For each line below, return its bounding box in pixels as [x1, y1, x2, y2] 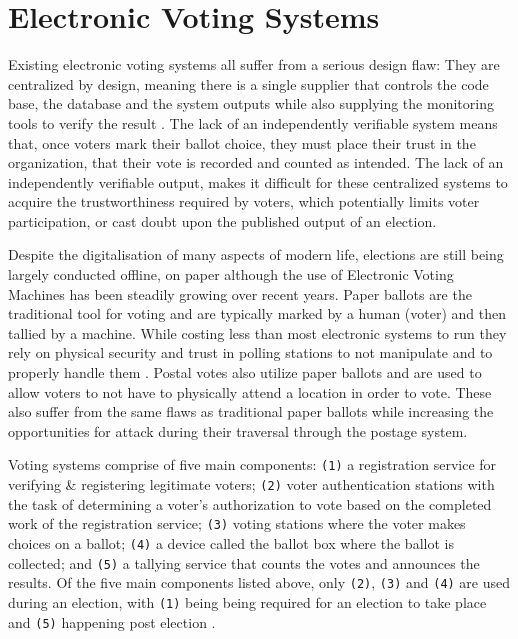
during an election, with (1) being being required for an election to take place [8, 591, 487, 612]
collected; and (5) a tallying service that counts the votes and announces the [8, 552, 480, 573]
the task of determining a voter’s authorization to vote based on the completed [8, 493, 492, 514]
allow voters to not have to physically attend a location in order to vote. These [8, 381, 492, 402]
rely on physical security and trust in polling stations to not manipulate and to [8, 342, 493, 363]
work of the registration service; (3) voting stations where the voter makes [8, 513, 466, 534]
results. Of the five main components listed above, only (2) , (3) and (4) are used [8, 572, 511, 593]
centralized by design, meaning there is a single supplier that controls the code [8, 73, 489, 94]
